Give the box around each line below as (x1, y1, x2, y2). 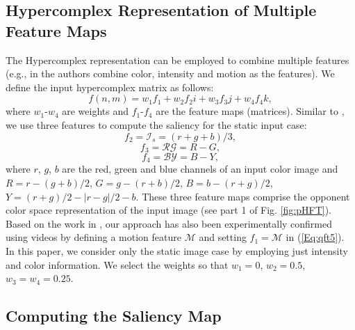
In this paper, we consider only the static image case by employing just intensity (6, 244, 348, 258)
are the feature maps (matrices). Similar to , (156, 104, 345, 118)
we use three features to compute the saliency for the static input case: (6, 117, 307, 132)
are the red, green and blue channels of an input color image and (62, 162, 338, 176)
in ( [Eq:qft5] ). (286, 230, 345, 244)
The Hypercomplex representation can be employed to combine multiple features (6, 52, 349, 67)
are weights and (62, 104, 129, 118)
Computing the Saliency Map (6, 305, 222, 327)
